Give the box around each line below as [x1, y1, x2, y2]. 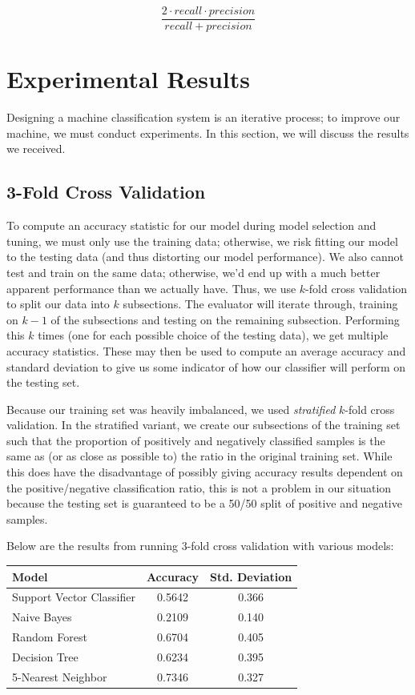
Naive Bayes [12, 609, 72, 625]
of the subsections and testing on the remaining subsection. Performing [50, 311, 400, 327]
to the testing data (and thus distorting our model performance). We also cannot [6, 248, 404, 265]
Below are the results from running [6, 537, 179, 554]
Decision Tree [12, 648, 79, 665]
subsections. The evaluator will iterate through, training [123, 295, 398, 312]
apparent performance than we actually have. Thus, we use [6, 279, 296, 296]
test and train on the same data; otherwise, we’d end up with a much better [6, 263, 381, 280]
